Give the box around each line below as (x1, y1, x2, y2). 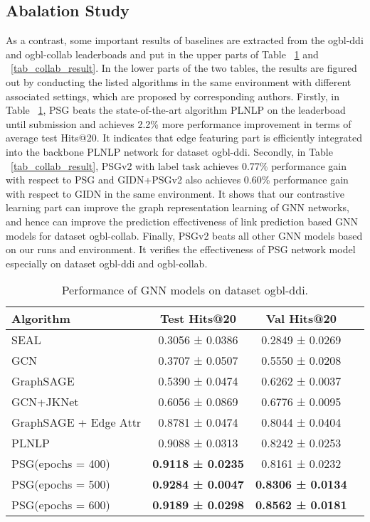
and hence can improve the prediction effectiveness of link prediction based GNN (6, 213, 359, 228)
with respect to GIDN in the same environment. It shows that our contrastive (6, 186, 345, 201)
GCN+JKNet (11, 393, 79, 410)
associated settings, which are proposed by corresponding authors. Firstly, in (6, 88, 339, 103)
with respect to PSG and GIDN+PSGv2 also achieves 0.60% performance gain (6, 172, 349, 187)
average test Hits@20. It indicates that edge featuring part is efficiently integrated (6, 130, 362, 145)
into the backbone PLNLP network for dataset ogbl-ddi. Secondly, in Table (6, 144, 333, 159)
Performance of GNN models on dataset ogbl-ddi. (61, 282, 309, 299)
